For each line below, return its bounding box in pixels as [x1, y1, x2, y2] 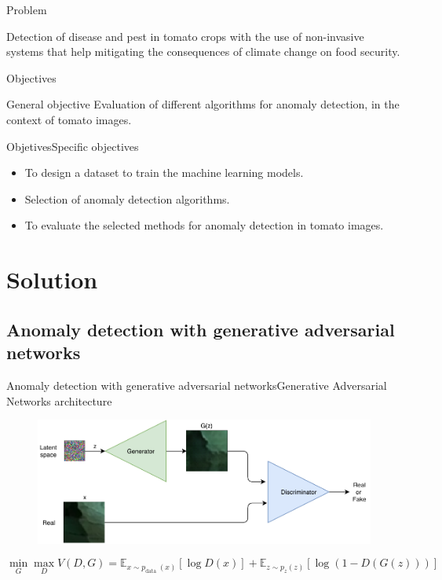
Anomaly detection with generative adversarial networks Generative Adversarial [6, 376, 387, 393]
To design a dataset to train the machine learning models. [24, 164, 304, 181]
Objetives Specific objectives [6, 138, 139, 154]
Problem [6, 2, 47, 17]
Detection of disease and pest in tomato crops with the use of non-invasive [6, 28, 364, 44]
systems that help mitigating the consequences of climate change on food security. [6, 43, 400, 60]
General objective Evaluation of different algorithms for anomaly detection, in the [6, 96, 400, 112]
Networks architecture [6, 392, 112, 409]
